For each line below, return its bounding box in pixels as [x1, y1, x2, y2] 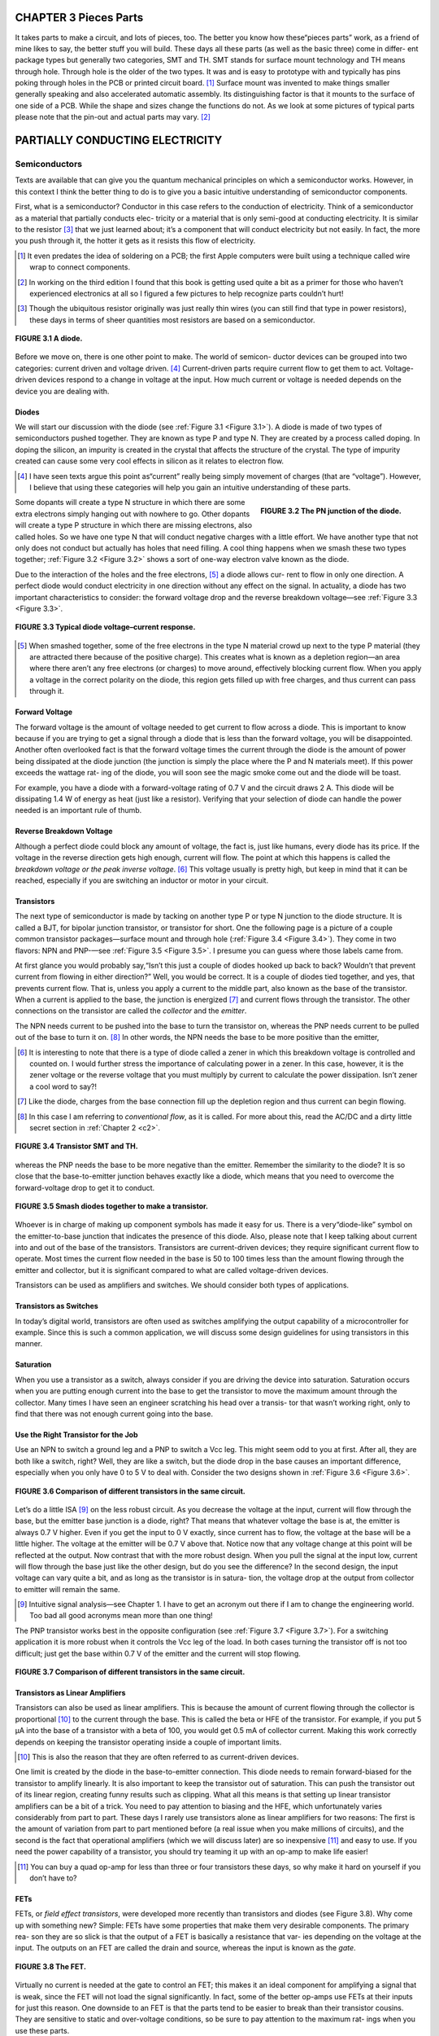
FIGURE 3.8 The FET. [15, 1961, 87, 1971]
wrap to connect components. [29, 262, 130, 272]
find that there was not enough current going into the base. [15, 1409, 213, 1419]
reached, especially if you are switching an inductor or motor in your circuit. [15, 875, 268, 885]
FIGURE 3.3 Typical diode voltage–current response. [15, 622, 196, 632]
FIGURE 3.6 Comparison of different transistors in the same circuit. [15, 1486, 246, 1496]
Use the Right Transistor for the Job [15, 1430, 138, 1439]
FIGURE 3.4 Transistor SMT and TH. [15, 1141, 138, 1152]
